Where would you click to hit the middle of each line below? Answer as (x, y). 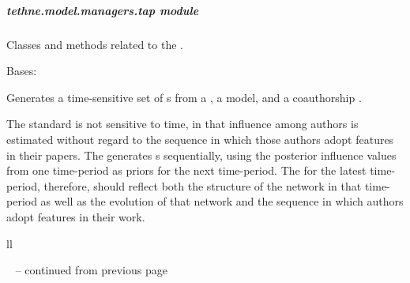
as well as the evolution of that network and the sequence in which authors (222, 201)
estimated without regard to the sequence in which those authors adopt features (200, 139)
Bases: (22, 71)
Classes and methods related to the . (95, 44)
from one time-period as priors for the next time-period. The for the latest (186, 170)
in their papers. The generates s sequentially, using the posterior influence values (201, 155)
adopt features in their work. (76, 216)
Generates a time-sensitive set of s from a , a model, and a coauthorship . (184, 97)
